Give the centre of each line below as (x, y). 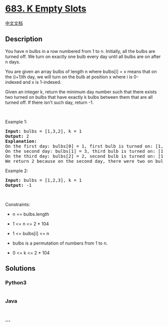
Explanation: (21, 141)
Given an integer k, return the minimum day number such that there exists (81, 92)
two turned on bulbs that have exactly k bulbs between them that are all (79, 97)
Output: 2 (17, 136)
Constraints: (18, 204)
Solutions (20, 268)
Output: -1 (18, 185)
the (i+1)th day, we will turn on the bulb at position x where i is (69, 77)
